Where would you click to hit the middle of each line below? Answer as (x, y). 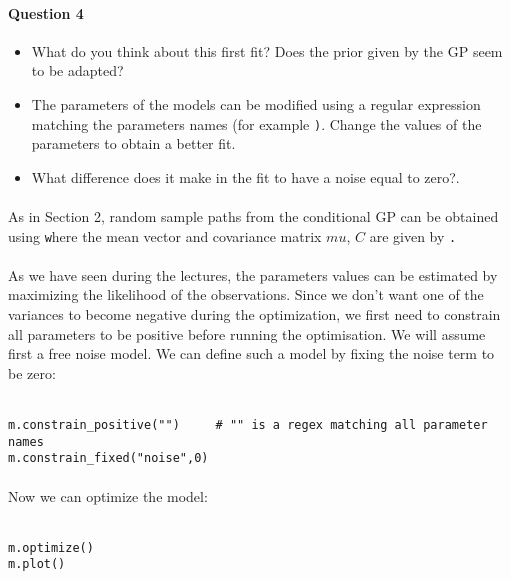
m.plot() (37, 564)
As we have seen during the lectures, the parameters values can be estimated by (253, 274)
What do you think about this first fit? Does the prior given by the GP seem (267, 50)
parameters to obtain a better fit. (133, 143)
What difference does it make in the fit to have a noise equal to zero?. (245, 176)
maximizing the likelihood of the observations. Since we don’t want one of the (246, 294)
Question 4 (46, 12)
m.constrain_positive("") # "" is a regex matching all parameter (248, 425)
